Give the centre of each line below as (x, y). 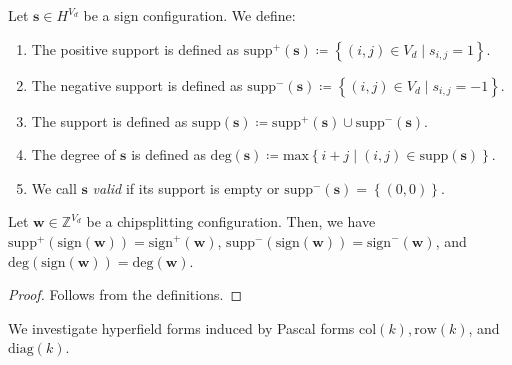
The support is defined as (109, 120)
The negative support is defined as (137, 84)
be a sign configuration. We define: (189, 15)
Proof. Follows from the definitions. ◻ (125, 294)
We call (54, 187)
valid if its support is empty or (186, 187)
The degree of (73, 154)
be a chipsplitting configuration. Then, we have (231, 221)
